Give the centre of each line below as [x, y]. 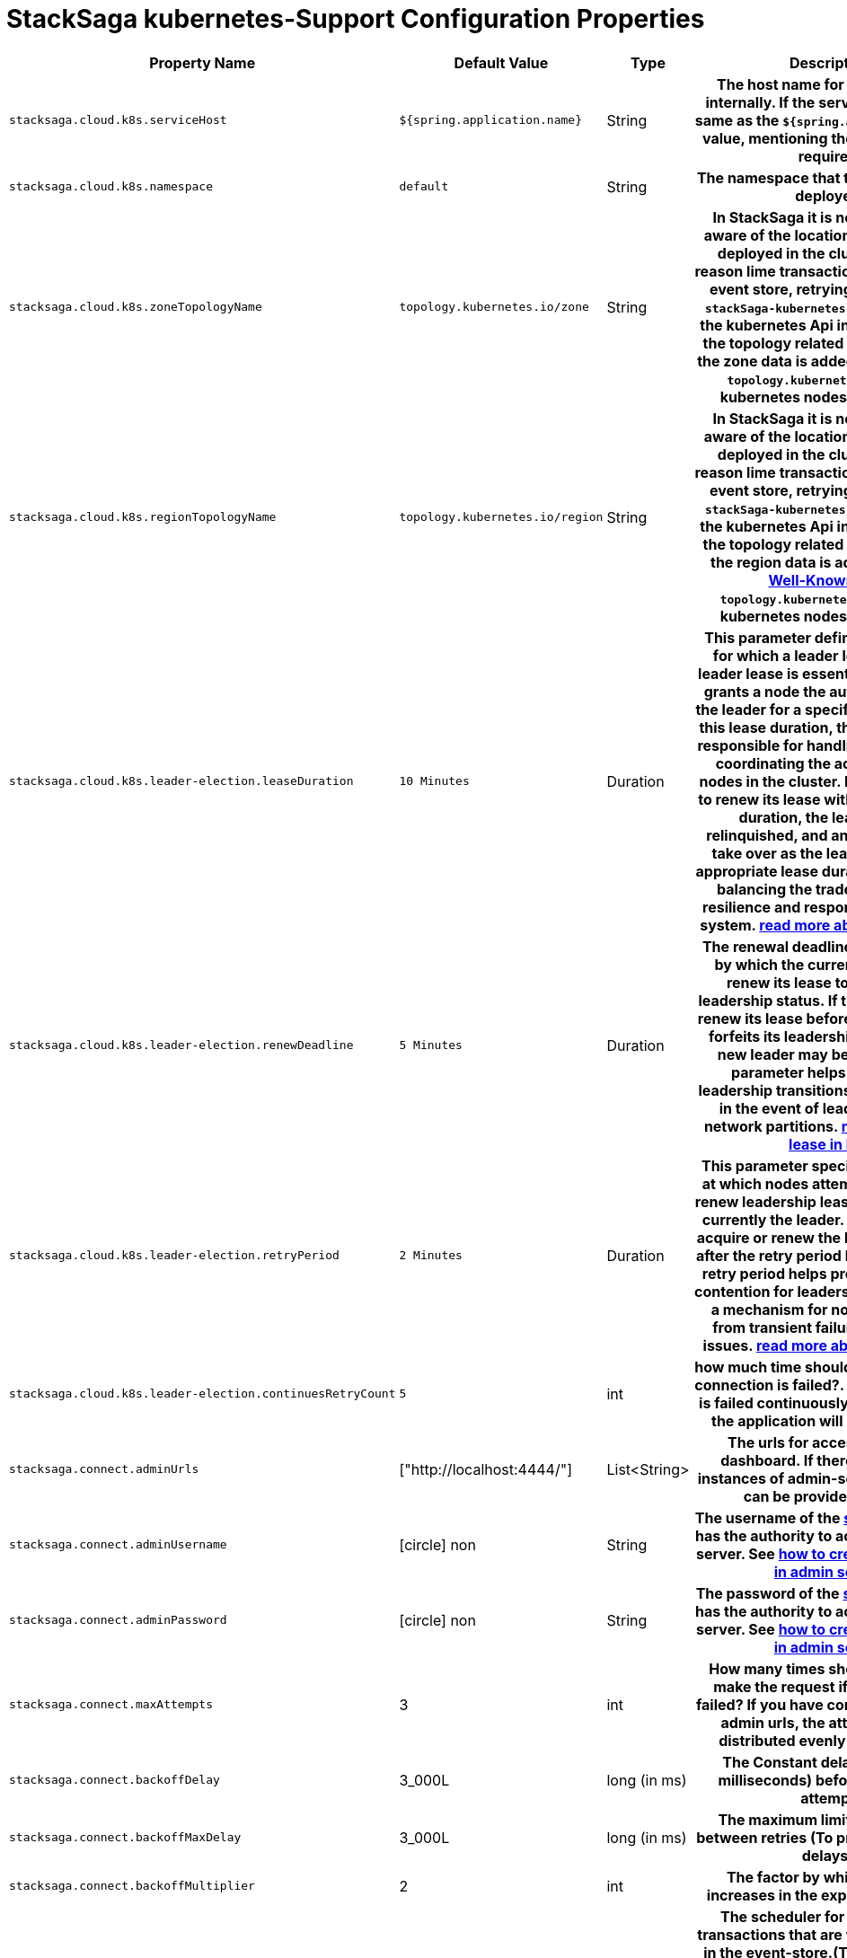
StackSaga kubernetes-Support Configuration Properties [356, 19]
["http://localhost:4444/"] [485, 1469]
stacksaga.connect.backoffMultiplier [132, 1886]
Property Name [203, 62]
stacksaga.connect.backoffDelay [115, 1780]
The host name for [781, 84]
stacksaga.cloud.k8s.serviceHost [118, 120]
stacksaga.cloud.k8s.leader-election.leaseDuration [181, 781]
